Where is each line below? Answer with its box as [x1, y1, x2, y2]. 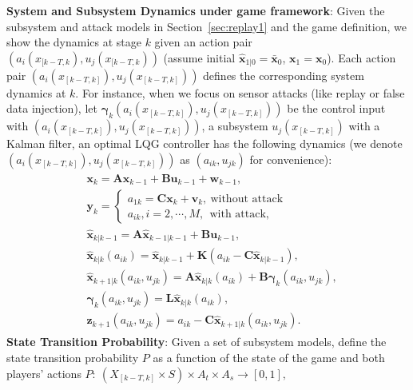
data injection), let [6, 100, 97, 117]
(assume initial [163, 49, 236, 66]
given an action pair [154, 34, 252, 50]
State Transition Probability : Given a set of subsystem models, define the [6, 333, 387, 350]
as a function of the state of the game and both [153, 348, 385, 365]
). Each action [327, 49, 396, 66]
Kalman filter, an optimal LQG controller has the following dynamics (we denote [6, 135, 403, 152]
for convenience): [249, 150, 332, 167]
